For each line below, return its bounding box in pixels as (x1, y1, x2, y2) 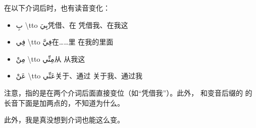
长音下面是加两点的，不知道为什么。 (4, 97, 124, 108)
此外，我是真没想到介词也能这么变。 (4, 114, 124, 125)
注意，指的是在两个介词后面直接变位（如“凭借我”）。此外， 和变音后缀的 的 (4, 87, 252, 98)
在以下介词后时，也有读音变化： (4, 3, 110, 13)
